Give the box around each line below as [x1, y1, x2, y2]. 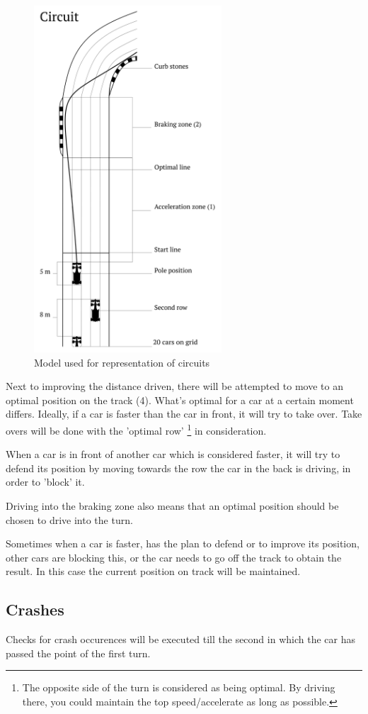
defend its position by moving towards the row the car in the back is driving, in [6, 460, 351, 475]
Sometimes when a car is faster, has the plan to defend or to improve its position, [6, 536, 360, 551]
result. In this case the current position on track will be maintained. [6, 564, 301, 579]
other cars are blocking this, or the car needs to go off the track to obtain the [6, 550, 342, 564]
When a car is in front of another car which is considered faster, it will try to [6, 447, 340, 462]
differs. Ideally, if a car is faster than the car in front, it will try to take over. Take [6, 406, 362, 421]
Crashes [6, 598, 64, 620]
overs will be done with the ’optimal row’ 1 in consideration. [6, 420, 267, 437]
